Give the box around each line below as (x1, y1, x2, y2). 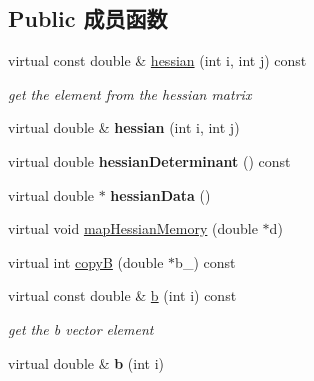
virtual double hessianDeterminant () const (8, 150, 291, 171)
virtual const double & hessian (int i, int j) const (8, 50, 307, 71)
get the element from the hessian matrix (8, 83, 252, 104)
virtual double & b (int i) (8, 352, 165, 373)
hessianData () (110, 184, 211, 205)
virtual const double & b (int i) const (8, 285, 237, 306)
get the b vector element (8, 318, 154, 339)
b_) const (175, 251, 236, 272)
